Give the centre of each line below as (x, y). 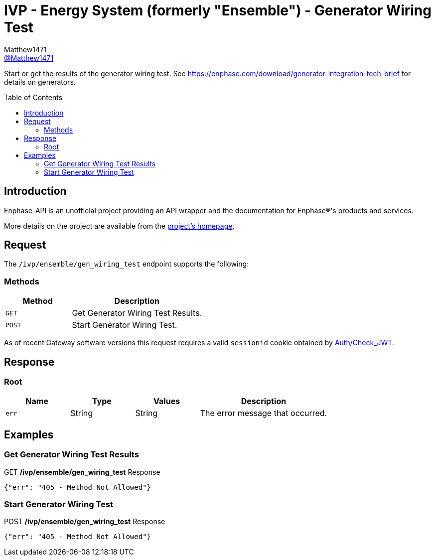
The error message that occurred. (264, 413)
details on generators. (40, 82)
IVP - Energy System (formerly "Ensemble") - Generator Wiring (218, 10)
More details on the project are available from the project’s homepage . (119, 226)
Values (167, 401)
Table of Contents (33, 97)
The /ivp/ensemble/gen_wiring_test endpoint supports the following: (127, 264)
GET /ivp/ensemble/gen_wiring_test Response (82, 472)
